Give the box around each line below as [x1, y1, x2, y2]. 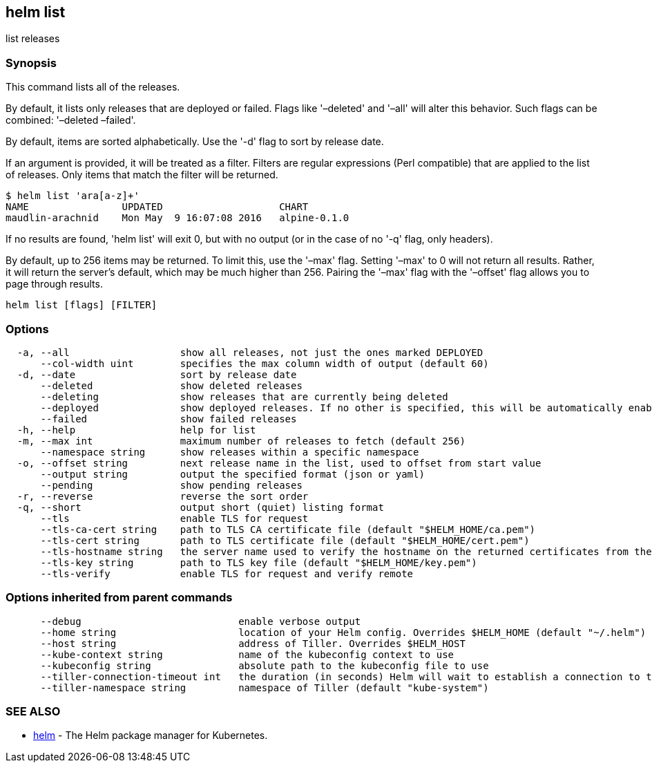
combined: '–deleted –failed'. [6, 114, 136, 127]
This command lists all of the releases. [6, 81, 180, 93]
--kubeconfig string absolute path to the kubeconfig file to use [40, 659, 489, 671]
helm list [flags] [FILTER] [6, 299, 157, 311]
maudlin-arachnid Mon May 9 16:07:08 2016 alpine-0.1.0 [6, 212, 349, 224]
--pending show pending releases [40, 479, 303, 491]
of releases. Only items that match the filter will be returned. [6, 169, 278, 181]
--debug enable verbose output [40, 615, 361, 627]
